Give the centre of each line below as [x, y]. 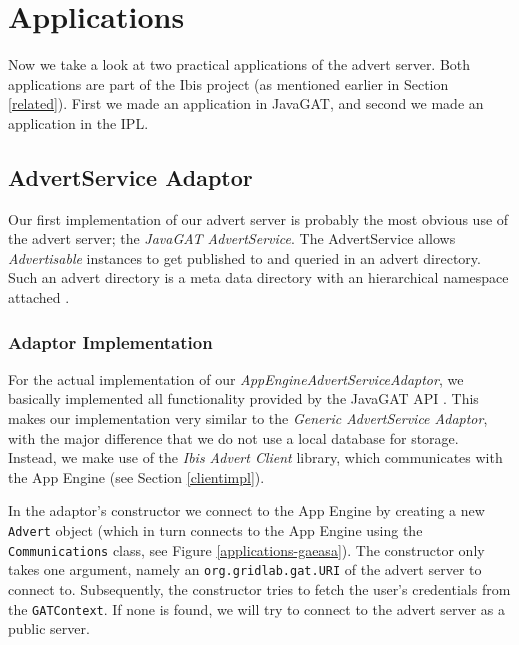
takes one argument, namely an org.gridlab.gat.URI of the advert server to [245, 569]
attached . [39, 297]
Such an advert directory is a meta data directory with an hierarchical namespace [258, 277]
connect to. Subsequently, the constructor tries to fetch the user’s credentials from [259, 589]
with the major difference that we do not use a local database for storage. [233, 437]
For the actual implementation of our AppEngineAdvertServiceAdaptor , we [236, 378]
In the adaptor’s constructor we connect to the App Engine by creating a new [246, 510]
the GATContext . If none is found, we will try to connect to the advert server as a [256, 608]
